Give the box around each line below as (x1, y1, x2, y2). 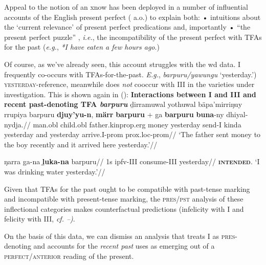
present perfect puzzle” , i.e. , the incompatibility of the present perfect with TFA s (4, 31, 262, 42)
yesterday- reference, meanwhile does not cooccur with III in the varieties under (4, 79, 255, 90)
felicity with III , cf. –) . (4, 213, 75, 224)
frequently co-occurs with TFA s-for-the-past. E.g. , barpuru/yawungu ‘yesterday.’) (4, 69, 257, 79)
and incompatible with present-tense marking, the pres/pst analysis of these (4, 193, 243, 204)
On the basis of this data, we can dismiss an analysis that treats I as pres (4, 230, 235, 241)
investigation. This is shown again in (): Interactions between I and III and (4, 89, 256, 99)
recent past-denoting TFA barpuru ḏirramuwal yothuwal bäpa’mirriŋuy (4, 99, 242, 109)
